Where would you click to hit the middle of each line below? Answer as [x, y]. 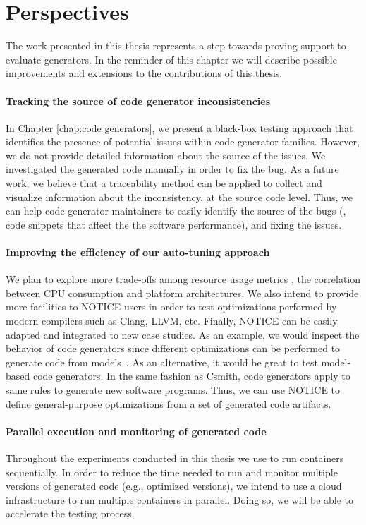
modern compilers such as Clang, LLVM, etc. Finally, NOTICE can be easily [172, 321]
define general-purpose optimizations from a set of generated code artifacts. [169, 403]
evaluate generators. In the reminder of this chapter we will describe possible [171, 59]
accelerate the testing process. [70, 513]
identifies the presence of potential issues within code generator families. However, [183, 141]
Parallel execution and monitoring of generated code [136, 431]
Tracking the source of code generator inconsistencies [138, 101]
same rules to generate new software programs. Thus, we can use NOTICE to [173, 390]
